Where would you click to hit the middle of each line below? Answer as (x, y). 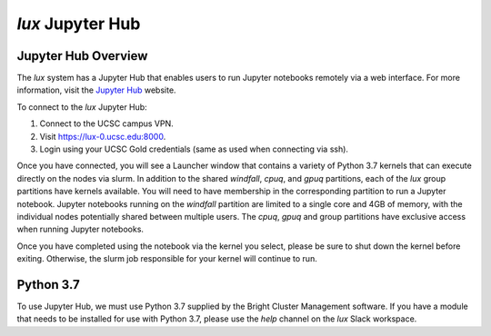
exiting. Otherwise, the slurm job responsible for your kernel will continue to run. (167, 259)
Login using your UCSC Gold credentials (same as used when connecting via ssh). (194, 149)
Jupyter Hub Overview (82, 56)
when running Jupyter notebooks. (80, 229)
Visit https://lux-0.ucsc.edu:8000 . (103, 136)
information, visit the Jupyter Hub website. (96, 90)
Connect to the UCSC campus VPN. (106, 124)
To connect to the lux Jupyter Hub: (82, 107)
